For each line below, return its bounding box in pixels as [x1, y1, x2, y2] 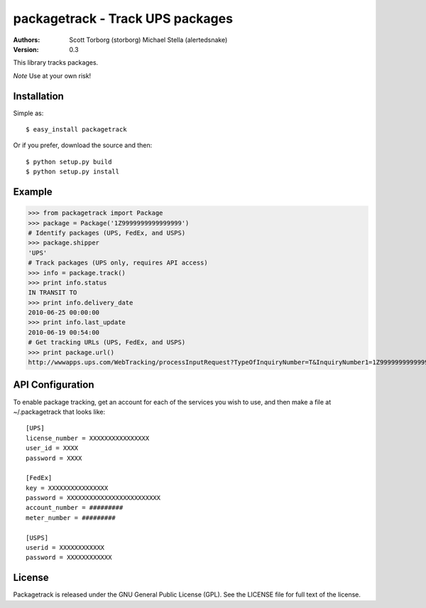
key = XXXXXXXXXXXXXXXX [26, 484, 109, 492]
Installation [13, 90, 64, 102]
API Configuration [13, 379, 94, 391]
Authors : [13, 36, 40, 44]
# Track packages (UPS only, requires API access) [28, 259, 209, 267]
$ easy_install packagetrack [26, 125, 127, 134]
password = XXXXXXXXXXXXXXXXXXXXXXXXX [26, 494, 161, 502]
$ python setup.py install [26, 168, 120, 176]
